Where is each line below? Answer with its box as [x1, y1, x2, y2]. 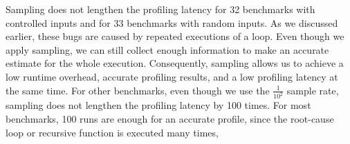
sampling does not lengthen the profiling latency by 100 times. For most [6, 98, 311, 112]
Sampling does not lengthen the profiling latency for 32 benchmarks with [6, 2, 315, 16]
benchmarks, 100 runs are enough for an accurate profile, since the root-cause [6, 112, 334, 126]
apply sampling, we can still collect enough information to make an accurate [6, 42, 329, 56]
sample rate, [286, 83, 339, 97]
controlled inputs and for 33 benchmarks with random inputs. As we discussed [6, 15, 338, 30]
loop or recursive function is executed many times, [6, 125, 219, 139]
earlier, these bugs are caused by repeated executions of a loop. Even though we [6, 29, 344, 43]
